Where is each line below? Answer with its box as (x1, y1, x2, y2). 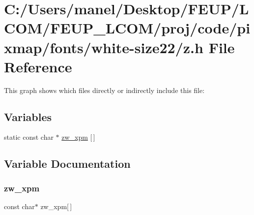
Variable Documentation (4, 156, 131, 171)
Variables (4, 109, 52, 124)
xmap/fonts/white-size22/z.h (4, 37, 203, 57)
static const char (4, 132, 54, 142)
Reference (4, 56, 72, 76)
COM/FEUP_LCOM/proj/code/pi (4, 18, 251, 38)
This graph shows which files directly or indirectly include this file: (4, 85, 205, 95)
